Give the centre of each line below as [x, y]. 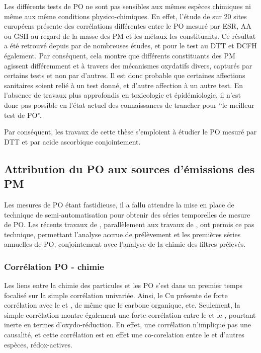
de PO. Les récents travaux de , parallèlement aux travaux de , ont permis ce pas [129, 224]
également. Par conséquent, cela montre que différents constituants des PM [120, 55]
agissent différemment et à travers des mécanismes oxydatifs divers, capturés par [128, 65]
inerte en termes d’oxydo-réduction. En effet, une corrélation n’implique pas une [127, 325]
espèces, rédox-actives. [38, 344]
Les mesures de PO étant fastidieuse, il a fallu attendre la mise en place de [119, 204]
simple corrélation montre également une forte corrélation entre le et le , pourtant [130, 314]
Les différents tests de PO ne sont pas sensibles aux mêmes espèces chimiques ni [127, 6]
